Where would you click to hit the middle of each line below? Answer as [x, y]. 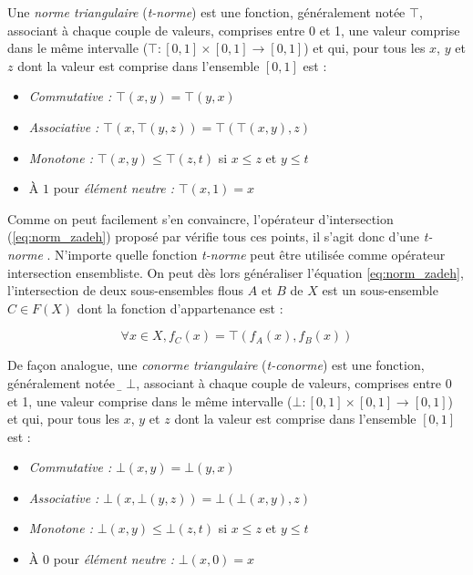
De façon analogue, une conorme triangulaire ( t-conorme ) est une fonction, [216, 365]
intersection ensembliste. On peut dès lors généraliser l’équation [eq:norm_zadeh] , [236, 272]
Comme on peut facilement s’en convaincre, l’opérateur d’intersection [201, 218]
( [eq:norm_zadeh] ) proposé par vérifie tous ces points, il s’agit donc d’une [214, 236]
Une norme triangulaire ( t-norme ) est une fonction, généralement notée [206, 12]
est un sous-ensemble [380, 290]
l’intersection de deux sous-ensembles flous [126, 290]
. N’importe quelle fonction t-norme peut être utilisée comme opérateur [246, 254]
